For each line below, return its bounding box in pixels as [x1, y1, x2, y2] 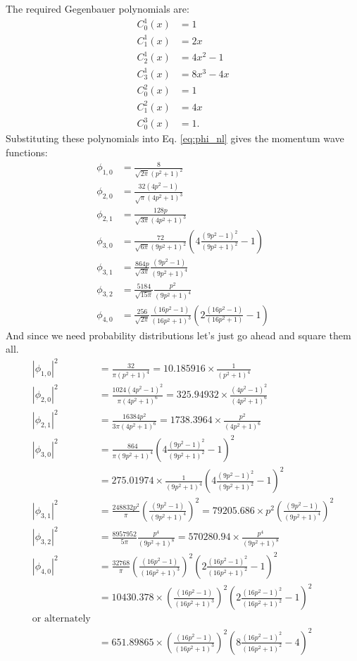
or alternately [32, 614, 91, 624]
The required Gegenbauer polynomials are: [6, 1, 189, 15]
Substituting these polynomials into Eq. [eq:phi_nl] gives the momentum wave [6, 131, 344, 146]
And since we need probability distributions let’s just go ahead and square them [6, 327, 351, 342]
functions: [6, 144, 48, 159]
